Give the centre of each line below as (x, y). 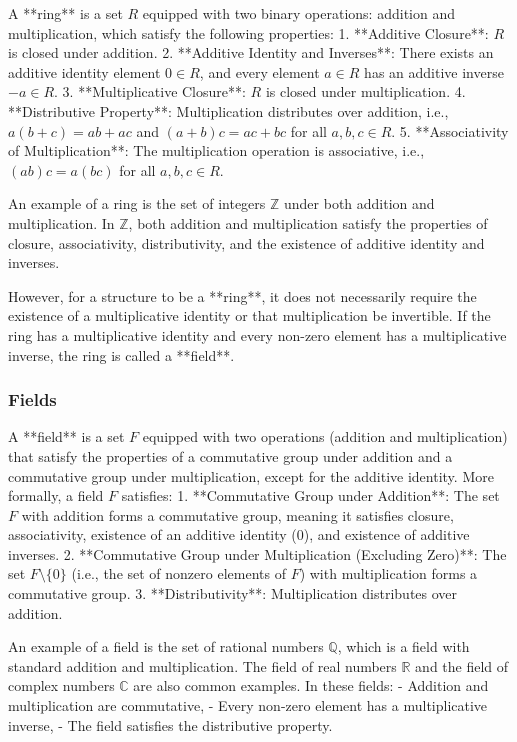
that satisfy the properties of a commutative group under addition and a (230, 455)
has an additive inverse (434, 71)
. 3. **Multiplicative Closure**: (150, 91)
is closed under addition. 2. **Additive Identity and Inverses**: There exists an (251, 52)
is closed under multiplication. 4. (365, 91)
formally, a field (56, 495)
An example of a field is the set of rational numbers (166, 646)
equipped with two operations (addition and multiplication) (325, 436)
